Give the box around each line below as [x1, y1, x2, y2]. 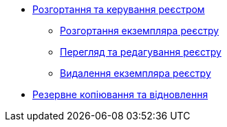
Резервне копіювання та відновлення [32, 89, 208, 100]
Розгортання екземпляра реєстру [60, 25, 219, 36]
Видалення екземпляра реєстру [60, 67, 211, 79]
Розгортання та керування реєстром [32, 3, 205, 15]
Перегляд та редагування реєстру [60, 46, 221, 58]
